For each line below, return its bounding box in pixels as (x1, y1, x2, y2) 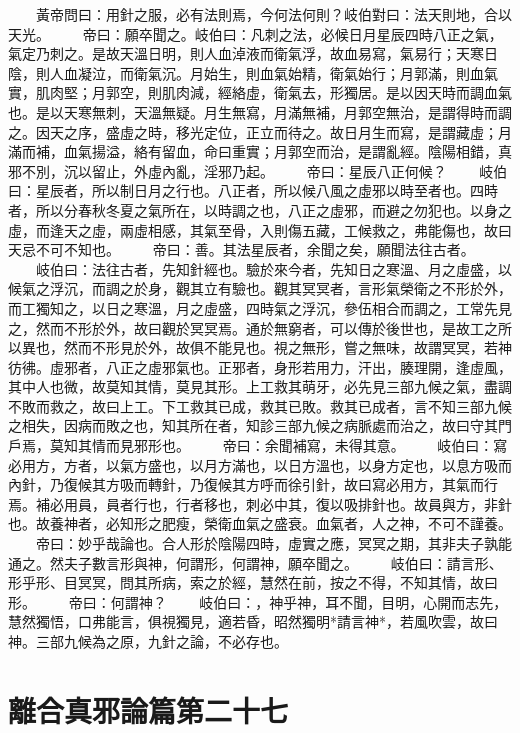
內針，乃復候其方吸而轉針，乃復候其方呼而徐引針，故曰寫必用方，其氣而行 (8, 474, 498, 495)
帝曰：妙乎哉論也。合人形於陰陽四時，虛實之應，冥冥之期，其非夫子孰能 (35, 533, 512, 554)
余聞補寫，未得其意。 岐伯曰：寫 (264, 435, 508, 456)
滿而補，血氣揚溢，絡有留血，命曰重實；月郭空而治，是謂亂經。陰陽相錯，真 (8, 141, 512, 162)
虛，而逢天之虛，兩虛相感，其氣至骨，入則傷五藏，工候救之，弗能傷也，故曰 (8, 219, 512, 240)
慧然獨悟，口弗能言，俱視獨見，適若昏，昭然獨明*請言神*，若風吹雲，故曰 (8, 611, 498, 632)
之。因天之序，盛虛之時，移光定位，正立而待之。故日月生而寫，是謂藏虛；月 (8, 121, 512, 142)
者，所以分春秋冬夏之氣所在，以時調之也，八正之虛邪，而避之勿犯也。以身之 (8, 199, 512, 220)
